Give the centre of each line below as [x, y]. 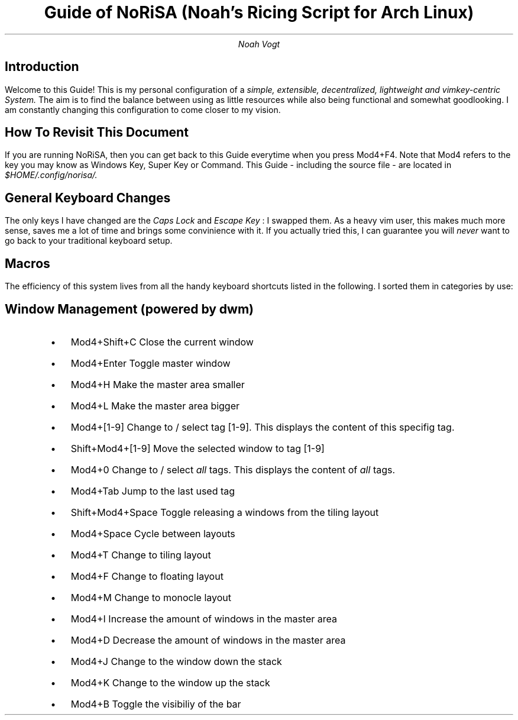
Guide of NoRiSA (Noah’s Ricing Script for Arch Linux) [259, 12]
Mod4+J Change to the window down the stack [176, 661]
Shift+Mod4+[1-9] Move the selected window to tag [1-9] [198, 448]
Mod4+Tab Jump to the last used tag [153, 491]
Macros [27, 263]
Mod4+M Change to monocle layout [151, 597]
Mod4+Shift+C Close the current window [162, 342]
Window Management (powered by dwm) [129, 309]
